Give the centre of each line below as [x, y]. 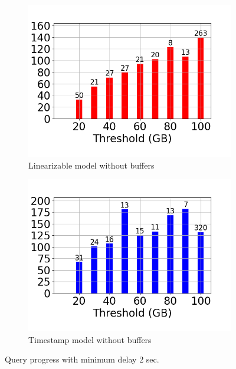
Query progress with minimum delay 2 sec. [82, 359]
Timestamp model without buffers [90, 339]
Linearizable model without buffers [91, 165]
